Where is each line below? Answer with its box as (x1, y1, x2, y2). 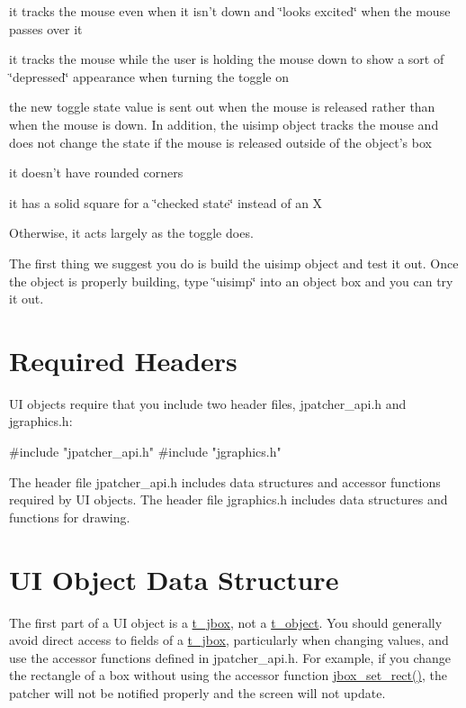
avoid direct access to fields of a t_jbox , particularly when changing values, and (9, 631, 449, 649)
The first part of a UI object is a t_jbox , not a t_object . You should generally (9, 613, 443, 631)
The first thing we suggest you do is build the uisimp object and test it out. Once (9, 253, 459, 272)
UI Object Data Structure (9, 560, 339, 597)
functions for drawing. (9, 507, 130, 526)
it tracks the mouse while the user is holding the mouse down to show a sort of (9, 50, 444, 68)
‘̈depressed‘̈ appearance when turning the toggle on (9, 67, 290, 86)
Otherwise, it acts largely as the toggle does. (9, 223, 254, 242)
